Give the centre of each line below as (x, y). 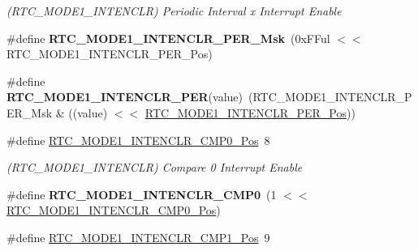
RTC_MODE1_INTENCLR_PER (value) (125, 97)
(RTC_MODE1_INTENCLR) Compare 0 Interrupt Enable (155, 167)
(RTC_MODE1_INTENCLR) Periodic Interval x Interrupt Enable (174, 11)
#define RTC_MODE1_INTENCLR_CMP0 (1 (142, 194)
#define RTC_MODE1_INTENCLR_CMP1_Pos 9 (138, 237)
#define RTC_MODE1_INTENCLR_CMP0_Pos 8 (138, 140)
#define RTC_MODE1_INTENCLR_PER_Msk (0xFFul (168, 38)
